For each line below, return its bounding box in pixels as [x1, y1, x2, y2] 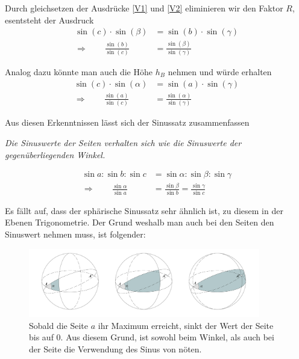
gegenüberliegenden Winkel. [5, 148, 105, 161]
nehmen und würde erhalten [168, 65, 272, 78]
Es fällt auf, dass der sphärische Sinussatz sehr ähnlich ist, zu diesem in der [5, 204, 283, 216]
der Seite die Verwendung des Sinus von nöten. [29, 343, 202, 355]
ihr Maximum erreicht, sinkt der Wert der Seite [98, 319, 274, 331]
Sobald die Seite [29, 319, 89, 331]
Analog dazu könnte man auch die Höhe [5, 65, 153, 78]
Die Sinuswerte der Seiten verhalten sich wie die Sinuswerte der [5, 136, 242, 149]
